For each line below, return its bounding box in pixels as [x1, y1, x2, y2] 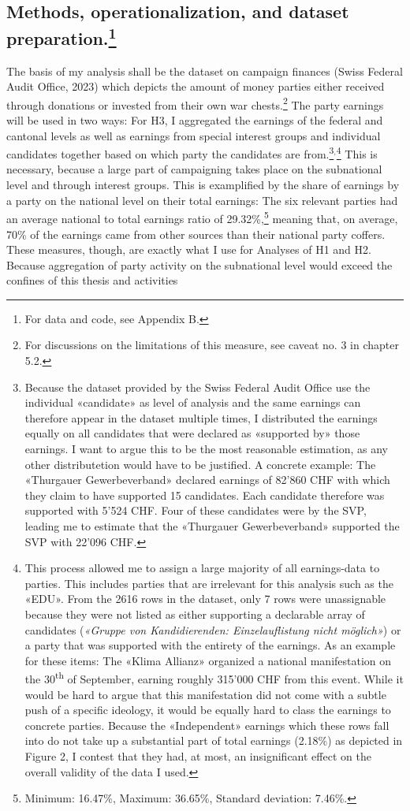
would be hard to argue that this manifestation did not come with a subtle [24, 686, 386, 702]
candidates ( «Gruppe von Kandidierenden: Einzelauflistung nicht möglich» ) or [24, 621, 401, 638]
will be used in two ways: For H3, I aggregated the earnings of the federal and [6, 112, 383, 128]
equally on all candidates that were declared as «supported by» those [24, 425, 360, 441]
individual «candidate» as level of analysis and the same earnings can [24, 394, 361, 411]
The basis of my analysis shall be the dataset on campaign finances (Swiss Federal [6, 62, 403, 79]
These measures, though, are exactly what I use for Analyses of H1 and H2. [6, 241, 371, 258]
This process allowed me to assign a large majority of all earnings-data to [24, 560, 380, 576]
